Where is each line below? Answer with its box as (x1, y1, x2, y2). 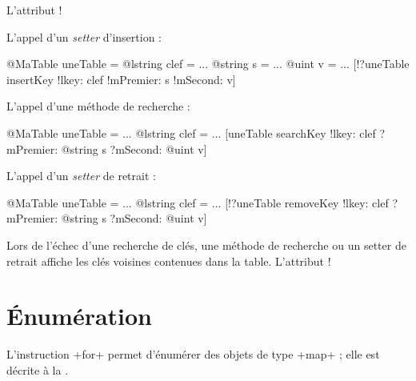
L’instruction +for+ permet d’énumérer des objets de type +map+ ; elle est (6, 346, 380, 363)
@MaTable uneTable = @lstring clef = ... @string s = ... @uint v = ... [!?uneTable (6, 55, 410, 72)
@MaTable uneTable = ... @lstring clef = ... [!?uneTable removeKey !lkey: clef (6, 194, 389, 211)
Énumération (6, 299, 153, 332)
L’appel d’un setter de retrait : (6, 167, 156, 184)
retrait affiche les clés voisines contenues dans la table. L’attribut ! (6, 252, 331, 269)
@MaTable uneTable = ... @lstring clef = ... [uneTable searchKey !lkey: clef (6, 124, 376, 141)
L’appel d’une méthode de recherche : (6, 98, 190, 114)
